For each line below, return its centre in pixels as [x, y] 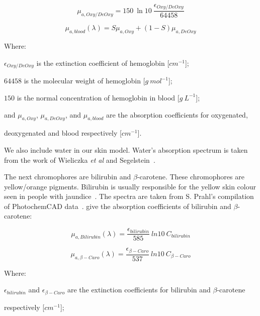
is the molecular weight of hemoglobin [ [84, 81]
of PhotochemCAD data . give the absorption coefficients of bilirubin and [118, 206]
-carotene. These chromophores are [191, 177]
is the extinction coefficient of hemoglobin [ [103, 63]
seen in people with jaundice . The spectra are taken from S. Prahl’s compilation [129, 196]
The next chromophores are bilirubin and [68, 177]
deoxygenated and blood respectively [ [63, 133]
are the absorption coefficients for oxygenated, [177, 114]
